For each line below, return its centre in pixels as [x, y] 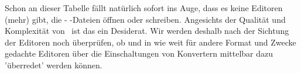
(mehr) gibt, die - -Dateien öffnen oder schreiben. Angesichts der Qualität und [145, 19]
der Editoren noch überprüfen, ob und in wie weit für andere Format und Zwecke [150, 42]
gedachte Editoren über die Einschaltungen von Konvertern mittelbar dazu [139, 53]
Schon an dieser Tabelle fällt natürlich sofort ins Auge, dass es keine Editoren [144, 8]
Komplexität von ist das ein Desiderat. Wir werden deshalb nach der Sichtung [147, 31]
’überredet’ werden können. [54, 65]
